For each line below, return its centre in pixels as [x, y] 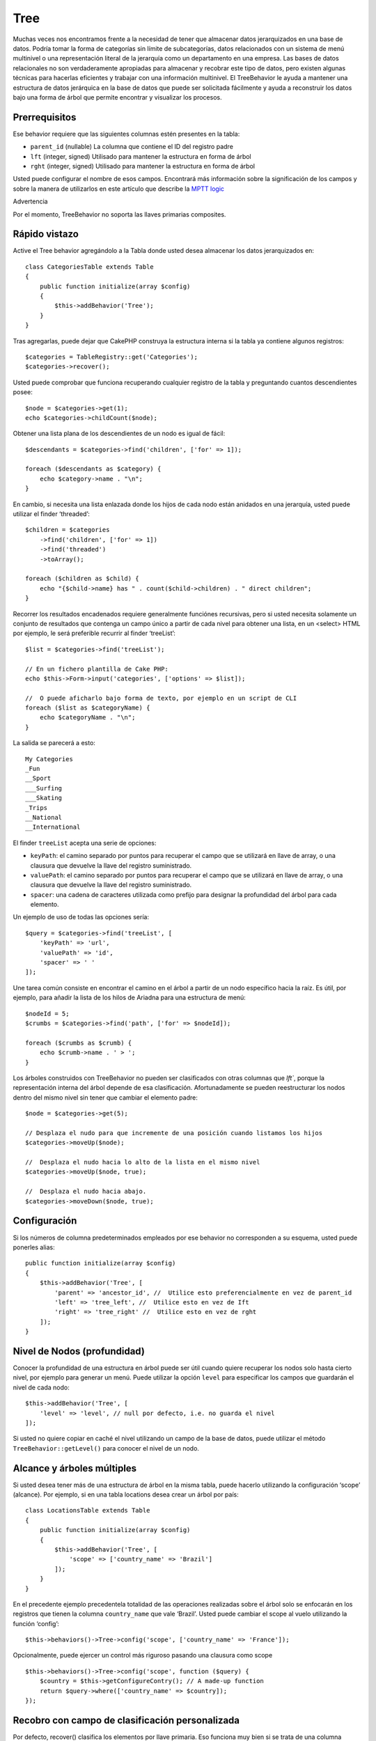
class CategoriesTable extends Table [90, 267]
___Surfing [44, 788]
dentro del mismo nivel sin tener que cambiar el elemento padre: [105, 1098]
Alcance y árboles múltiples [75, 1468]
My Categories [49, 759]
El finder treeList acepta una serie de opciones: [85, 843]
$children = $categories [68, 530]
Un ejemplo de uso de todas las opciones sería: [81, 917]
